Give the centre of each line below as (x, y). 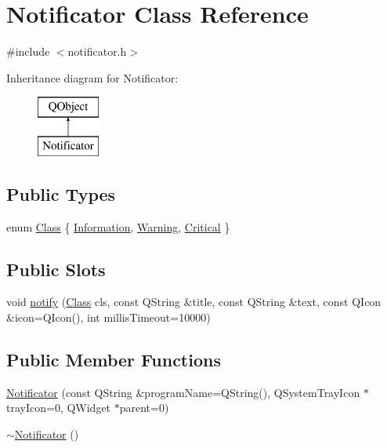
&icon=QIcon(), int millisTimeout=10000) (109, 317)
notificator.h (97, 51)
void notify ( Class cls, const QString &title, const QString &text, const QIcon (194, 302)
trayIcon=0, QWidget (59, 408)
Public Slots (56, 269)
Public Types (61, 193)
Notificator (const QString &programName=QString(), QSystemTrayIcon (183, 392)
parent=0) (144, 408)
